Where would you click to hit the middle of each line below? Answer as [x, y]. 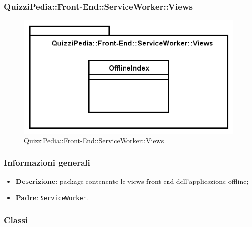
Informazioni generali [47, 162]
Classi [16, 219]
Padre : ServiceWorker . [52, 198]
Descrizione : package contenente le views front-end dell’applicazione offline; [132, 181]
